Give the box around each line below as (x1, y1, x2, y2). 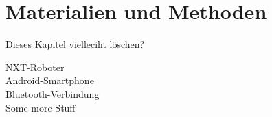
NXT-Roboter (5, 60, 65, 74)
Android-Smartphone (5, 73, 94, 88)
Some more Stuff (5, 100, 76, 114)
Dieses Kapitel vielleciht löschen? (5, 37, 145, 51)
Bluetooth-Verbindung (5, 86, 100, 101)
